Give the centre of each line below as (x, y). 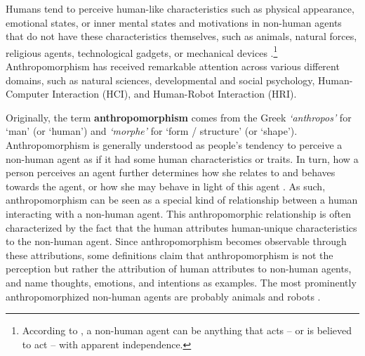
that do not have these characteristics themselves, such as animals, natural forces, (181, 36)
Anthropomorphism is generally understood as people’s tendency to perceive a (174, 145)
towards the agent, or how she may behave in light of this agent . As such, (166, 186)
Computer (27, 94)
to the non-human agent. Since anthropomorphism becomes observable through (176, 241)
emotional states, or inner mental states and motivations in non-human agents (174, 22)
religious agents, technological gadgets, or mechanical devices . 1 (142, 51)
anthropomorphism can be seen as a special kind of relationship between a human (182, 200)
